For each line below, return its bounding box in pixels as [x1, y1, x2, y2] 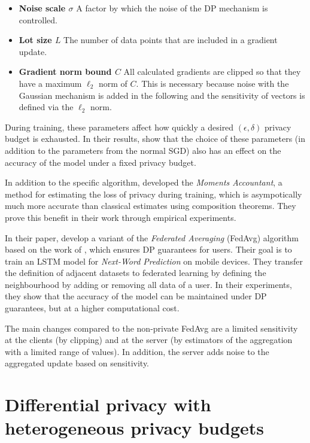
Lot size [19, 34, 52, 46]
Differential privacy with [5, 392, 211, 417]
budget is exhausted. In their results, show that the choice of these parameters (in [5, 132, 305, 145]
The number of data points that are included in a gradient [63, 34, 278, 46]
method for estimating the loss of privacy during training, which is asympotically [5, 187, 302, 200]
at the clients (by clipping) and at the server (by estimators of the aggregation [5, 333, 293, 346]
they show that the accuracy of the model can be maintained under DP [5, 290, 267, 302]
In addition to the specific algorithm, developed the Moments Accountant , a [5, 176, 282, 189]
